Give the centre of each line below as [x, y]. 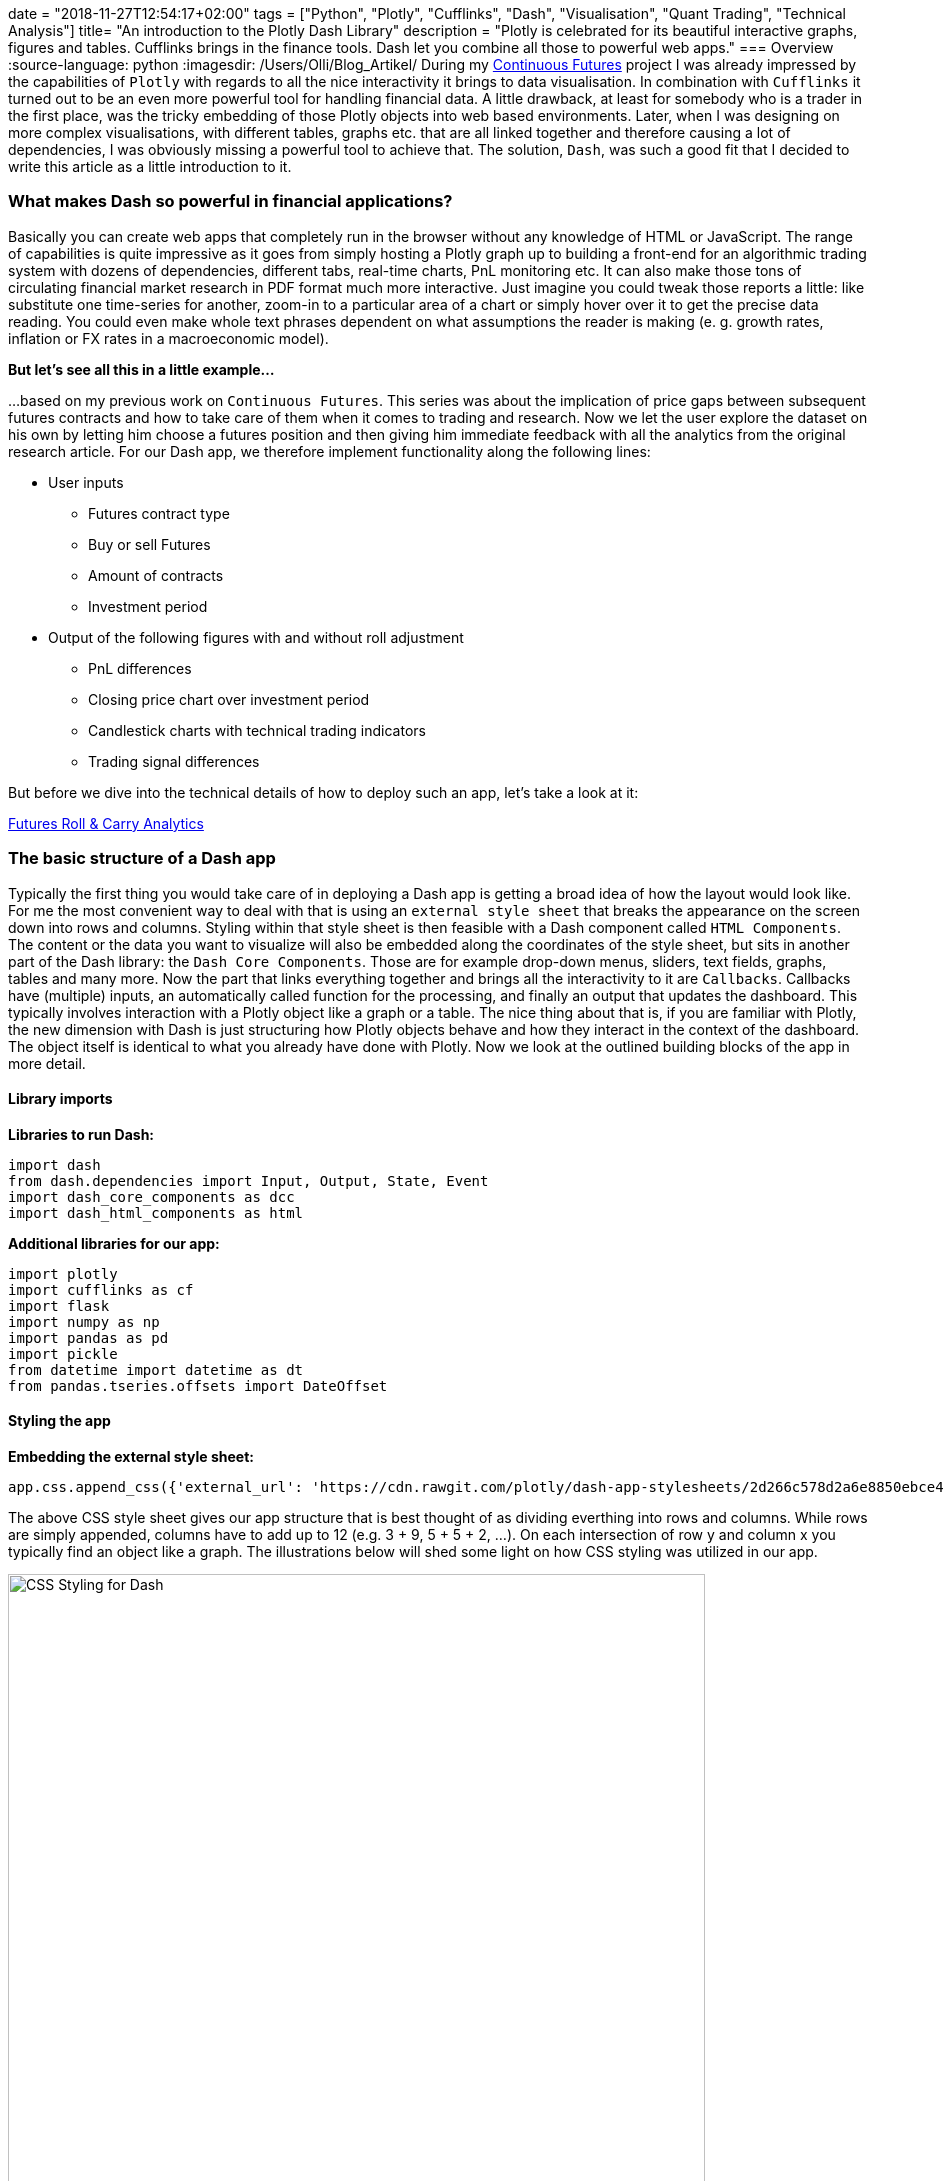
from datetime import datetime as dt [156, 1369]
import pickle [63, 1353]
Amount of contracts [156, 575]
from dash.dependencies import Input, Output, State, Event [248, 1180]
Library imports [60, 1099]
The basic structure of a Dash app [142, 858]
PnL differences [140, 668]
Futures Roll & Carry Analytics [106, 823]
